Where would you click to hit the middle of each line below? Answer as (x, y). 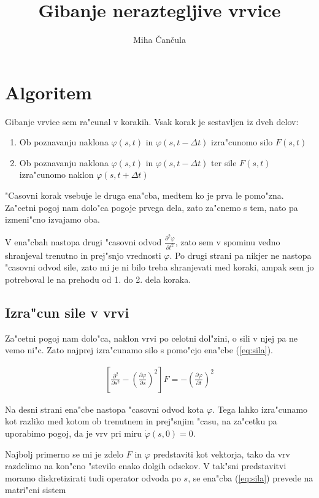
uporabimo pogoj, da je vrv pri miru (74, 433)
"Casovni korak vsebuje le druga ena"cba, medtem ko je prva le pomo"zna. (144, 195)
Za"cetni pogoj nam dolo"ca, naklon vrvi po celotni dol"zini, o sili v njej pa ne (152, 338)
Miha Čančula (159, 40)
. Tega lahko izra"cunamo (260, 409)
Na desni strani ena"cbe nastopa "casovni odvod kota (105, 409)
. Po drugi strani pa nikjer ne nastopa (240, 255)
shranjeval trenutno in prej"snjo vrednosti (83, 255)
